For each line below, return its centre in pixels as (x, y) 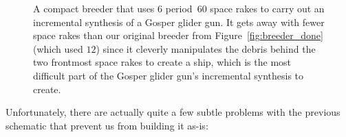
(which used (58, 48)
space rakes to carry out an (267, 8)
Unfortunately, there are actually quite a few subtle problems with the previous (173, 112)
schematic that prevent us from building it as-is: (107, 125)
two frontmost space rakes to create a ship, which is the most (162, 62)
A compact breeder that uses (94, 8)
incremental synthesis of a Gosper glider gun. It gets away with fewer (179, 22)
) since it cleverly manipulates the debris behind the (206, 48)
